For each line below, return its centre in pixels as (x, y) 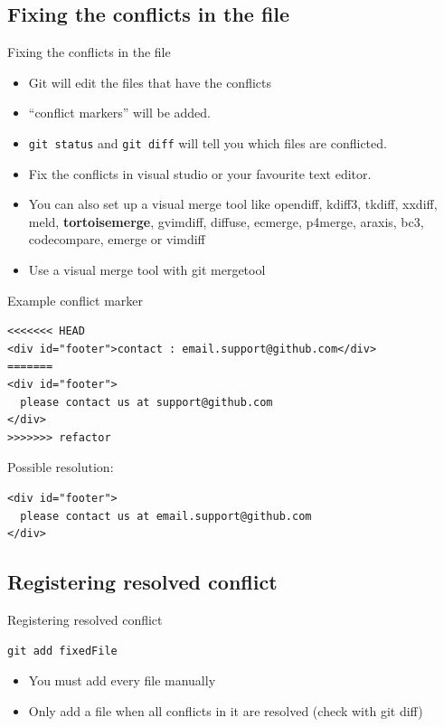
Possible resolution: (61, 467)
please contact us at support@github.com (146, 402)
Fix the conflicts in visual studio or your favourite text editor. (200, 173)
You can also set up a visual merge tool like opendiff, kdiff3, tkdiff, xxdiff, (233, 204)
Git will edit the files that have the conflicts (150, 82)
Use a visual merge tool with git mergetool (147, 270)
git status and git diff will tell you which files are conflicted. (208, 142)
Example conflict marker (75, 300)
